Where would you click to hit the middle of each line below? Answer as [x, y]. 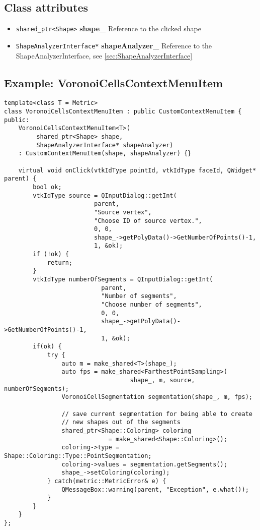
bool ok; [47, 187]
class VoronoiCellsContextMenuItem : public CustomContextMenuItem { [123, 111]
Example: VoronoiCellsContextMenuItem [114, 82]
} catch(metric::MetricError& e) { [107, 481]
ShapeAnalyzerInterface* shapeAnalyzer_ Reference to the [114, 45]
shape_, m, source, [162, 380]
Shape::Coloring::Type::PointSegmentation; [78, 456]
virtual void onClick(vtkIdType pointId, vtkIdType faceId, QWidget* [137, 170]
